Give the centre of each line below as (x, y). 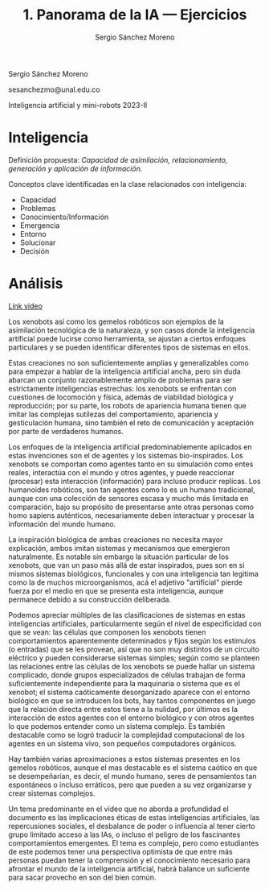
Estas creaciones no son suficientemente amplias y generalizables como (128, 362)
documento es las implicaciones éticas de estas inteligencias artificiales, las (134, 817)
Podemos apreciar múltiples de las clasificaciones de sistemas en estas (127, 615)
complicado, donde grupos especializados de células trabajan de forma (127, 675)
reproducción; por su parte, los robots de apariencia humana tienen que (128, 405)
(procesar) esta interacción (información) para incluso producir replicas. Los (134, 481)
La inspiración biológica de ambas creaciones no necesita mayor (116, 539)
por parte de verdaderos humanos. (66, 431)
